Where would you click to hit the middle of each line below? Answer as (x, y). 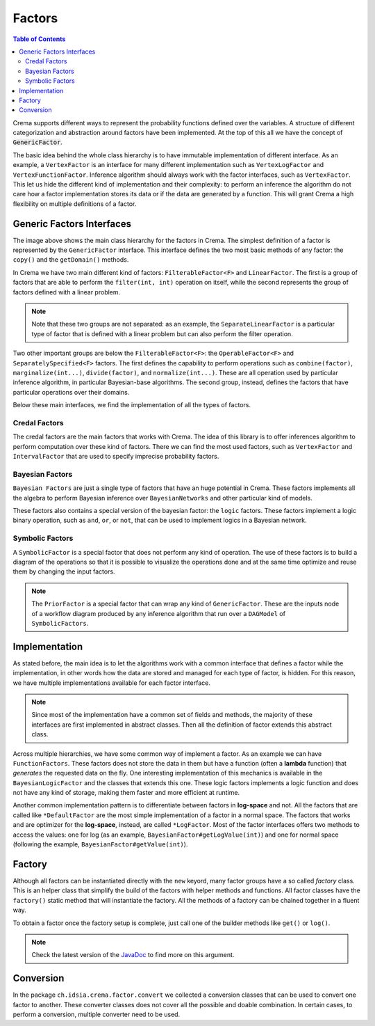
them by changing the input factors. (64, 571)
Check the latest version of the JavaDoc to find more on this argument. (133, 955)
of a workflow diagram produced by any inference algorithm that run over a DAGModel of (159, 613)
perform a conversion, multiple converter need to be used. (97, 1014)
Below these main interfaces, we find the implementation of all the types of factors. (132, 405)
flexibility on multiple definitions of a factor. (75, 204)
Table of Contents (39, 39)
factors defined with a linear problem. (67, 292)
